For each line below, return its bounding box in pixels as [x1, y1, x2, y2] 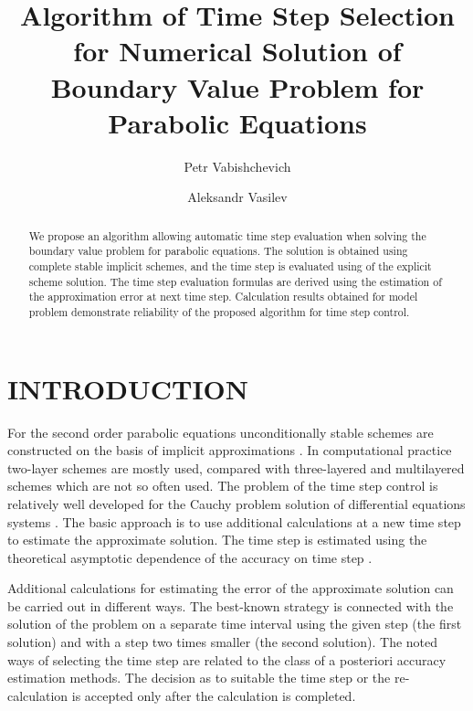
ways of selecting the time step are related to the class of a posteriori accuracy [7, 650, 447, 669]
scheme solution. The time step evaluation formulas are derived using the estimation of [28, 273, 442, 289]
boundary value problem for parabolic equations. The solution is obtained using [28, 243, 408, 259]
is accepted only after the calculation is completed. [71, 685, 356, 705]
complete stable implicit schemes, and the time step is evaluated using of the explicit [28, 258, 432, 273]
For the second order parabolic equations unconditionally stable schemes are [7, 422, 434, 441]
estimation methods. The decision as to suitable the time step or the [7, 668, 391, 687]
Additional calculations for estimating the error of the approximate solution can [7, 578, 454, 598]
